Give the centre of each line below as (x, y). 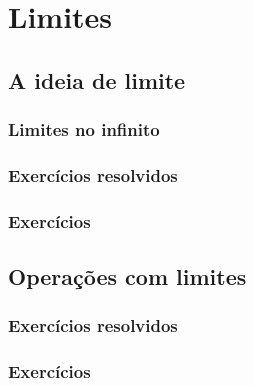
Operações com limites (127, 276)
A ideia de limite (97, 79)
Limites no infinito (84, 129)
